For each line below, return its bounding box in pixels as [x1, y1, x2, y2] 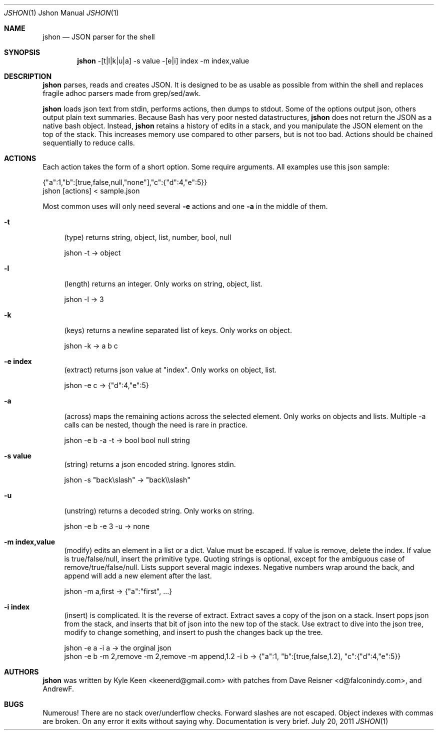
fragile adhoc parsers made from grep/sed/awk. [42, 89, 201, 97]
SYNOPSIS [4, 48, 40, 56]
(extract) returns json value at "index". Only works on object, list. [64, 365, 277, 374]
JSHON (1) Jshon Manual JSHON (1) [4, 8, 119, 17]
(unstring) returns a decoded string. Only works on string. [64, 506, 254, 515]
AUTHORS [4, 667, 39, 676]
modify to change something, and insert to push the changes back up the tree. [64, 628, 323, 636]
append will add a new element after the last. [64, 571, 212, 580]
